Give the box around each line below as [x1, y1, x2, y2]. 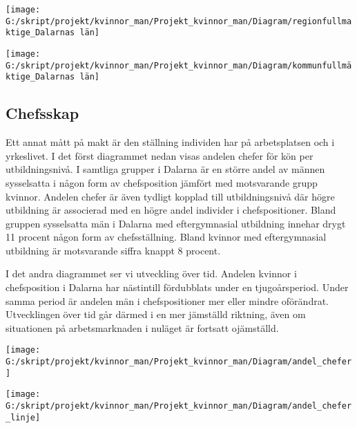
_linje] [6, 412, 41, 422]
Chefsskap [6, 102, 79, 124]
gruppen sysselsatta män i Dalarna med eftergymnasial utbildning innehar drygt [6, 216, 346, 230]
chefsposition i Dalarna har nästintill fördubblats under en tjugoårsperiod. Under [6, 280, 349, 295]
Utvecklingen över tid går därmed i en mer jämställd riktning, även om [6, 307, 306, 322]
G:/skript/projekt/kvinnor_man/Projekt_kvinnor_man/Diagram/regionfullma [6, 16, 352, 26]
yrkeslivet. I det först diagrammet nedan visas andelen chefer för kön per [6, 148, 313, 162]
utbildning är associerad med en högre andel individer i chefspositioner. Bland [6, 203, 336, 217]
